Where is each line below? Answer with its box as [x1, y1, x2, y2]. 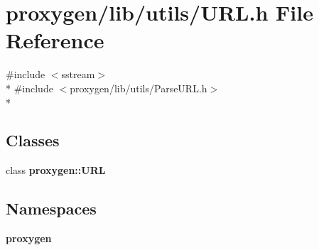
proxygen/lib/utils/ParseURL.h [70, 80, 207, 95]
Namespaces [6, 197, 97, 219]
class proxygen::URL [6, 163, 106, 178]
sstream [61, 67, 95, 82]
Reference [6, 26, 104, 55]
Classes [6, 129, 60, 151]
